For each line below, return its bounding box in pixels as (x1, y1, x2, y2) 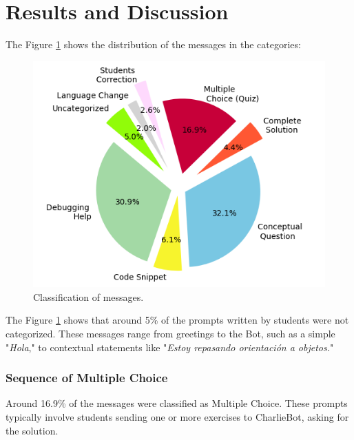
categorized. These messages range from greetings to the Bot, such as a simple (6, 326, 335, 340)
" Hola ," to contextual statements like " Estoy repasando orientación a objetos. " (6, 339, 334, 354)
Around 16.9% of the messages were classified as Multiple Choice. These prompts (6, 396, 348, 410)
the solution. (6, 423, 59, 437)
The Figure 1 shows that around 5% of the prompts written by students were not (6, 313, 349, 327)
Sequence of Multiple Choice (6, 369, 168, 386)
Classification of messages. (33, 289, 144, 304)
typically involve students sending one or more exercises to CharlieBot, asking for (6, 409, 349, 423)
